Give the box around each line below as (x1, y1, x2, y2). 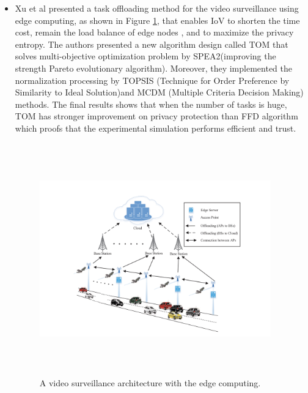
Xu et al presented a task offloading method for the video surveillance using (15, 2, 299, 14)
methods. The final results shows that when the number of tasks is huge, (15, 97, 287, 110)
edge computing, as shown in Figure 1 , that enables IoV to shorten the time (15, 13, 300, 26)
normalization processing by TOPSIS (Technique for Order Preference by (15, 73, 290, 86)
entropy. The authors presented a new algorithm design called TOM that (15, 37, 288, 50)
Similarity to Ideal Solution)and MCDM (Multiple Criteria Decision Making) (15, 86, 304, 99)
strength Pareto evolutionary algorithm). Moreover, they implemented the (15, 61, 292, 74)
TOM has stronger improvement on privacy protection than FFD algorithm (15, 110, 298, 122)
